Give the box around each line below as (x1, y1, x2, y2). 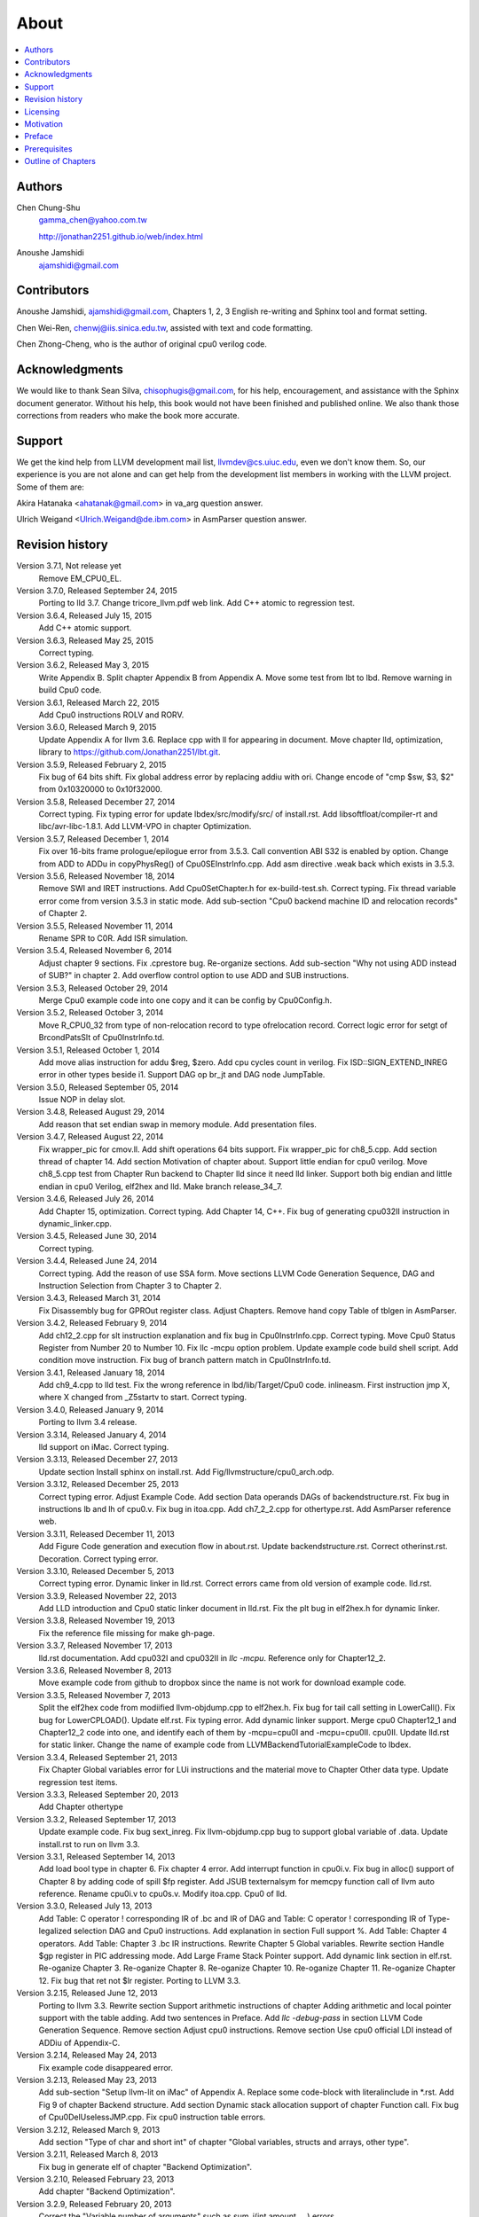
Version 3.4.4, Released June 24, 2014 (16, 1256, 158, 1266)
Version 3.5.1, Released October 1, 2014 (16, 1045, 161, 1055)
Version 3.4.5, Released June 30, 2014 (16, 1231, 157, 1242)
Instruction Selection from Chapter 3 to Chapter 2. (38, 1280, 222, 1290)
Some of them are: (16, 482, 84, 492)
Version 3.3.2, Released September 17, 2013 (16, 1814, 177, 1824)
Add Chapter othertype (38, 1801, 123, 1813)
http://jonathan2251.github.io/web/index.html (38, 231, 203, 241)
